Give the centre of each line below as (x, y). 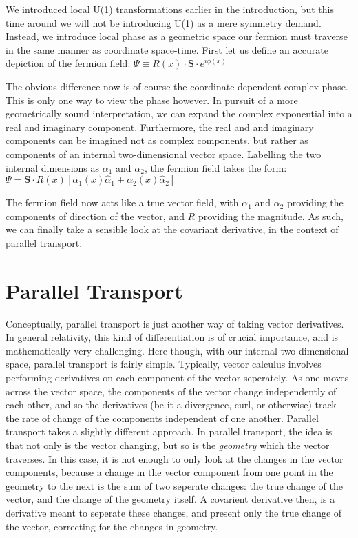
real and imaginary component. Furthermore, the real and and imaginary (160, 127)
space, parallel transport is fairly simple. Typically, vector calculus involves (164, 364)
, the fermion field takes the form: (215, 167)
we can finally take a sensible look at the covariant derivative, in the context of (172, 229)
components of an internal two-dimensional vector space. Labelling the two (164, 153)
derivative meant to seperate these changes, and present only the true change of (174, 512)
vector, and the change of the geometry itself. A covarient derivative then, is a (170, 499)
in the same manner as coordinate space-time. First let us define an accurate (167, 49)
